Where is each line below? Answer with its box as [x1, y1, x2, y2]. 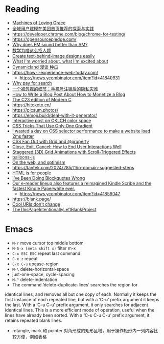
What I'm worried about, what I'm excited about [12, 58, 109, 64]
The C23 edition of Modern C [12, 96, 72, 102]
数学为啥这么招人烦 [12, 47, 51, 53]
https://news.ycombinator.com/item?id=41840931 [19, 75, 120, 81]
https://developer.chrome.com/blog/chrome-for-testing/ [12, 31, 126, 37]
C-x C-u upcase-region [12, 261, 59, 267]
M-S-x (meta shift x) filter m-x [12, 245, 76, 251]
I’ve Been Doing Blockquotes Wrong [12, 175, 85, 181]
